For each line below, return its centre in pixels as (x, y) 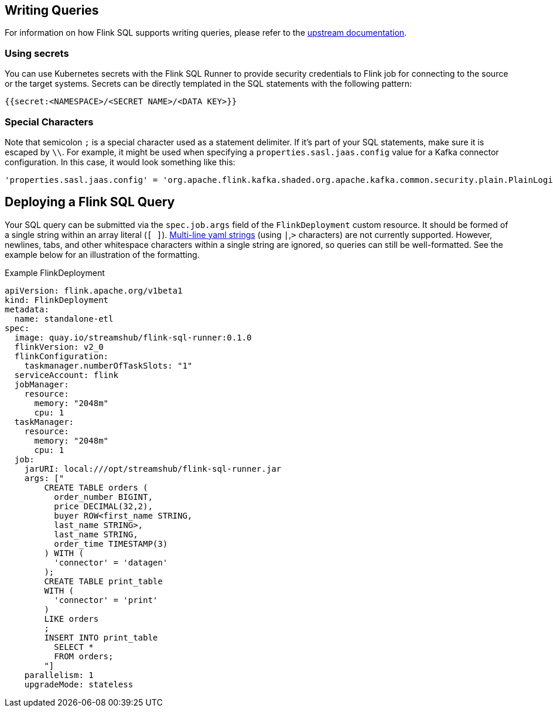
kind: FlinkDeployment (57, 300)
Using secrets (37, 53)
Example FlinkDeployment (55, 272)
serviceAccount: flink (66, 375)
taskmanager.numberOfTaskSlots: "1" (108, 365)
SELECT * (74, 647)
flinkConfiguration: (62, 356)
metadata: (27, 309)
